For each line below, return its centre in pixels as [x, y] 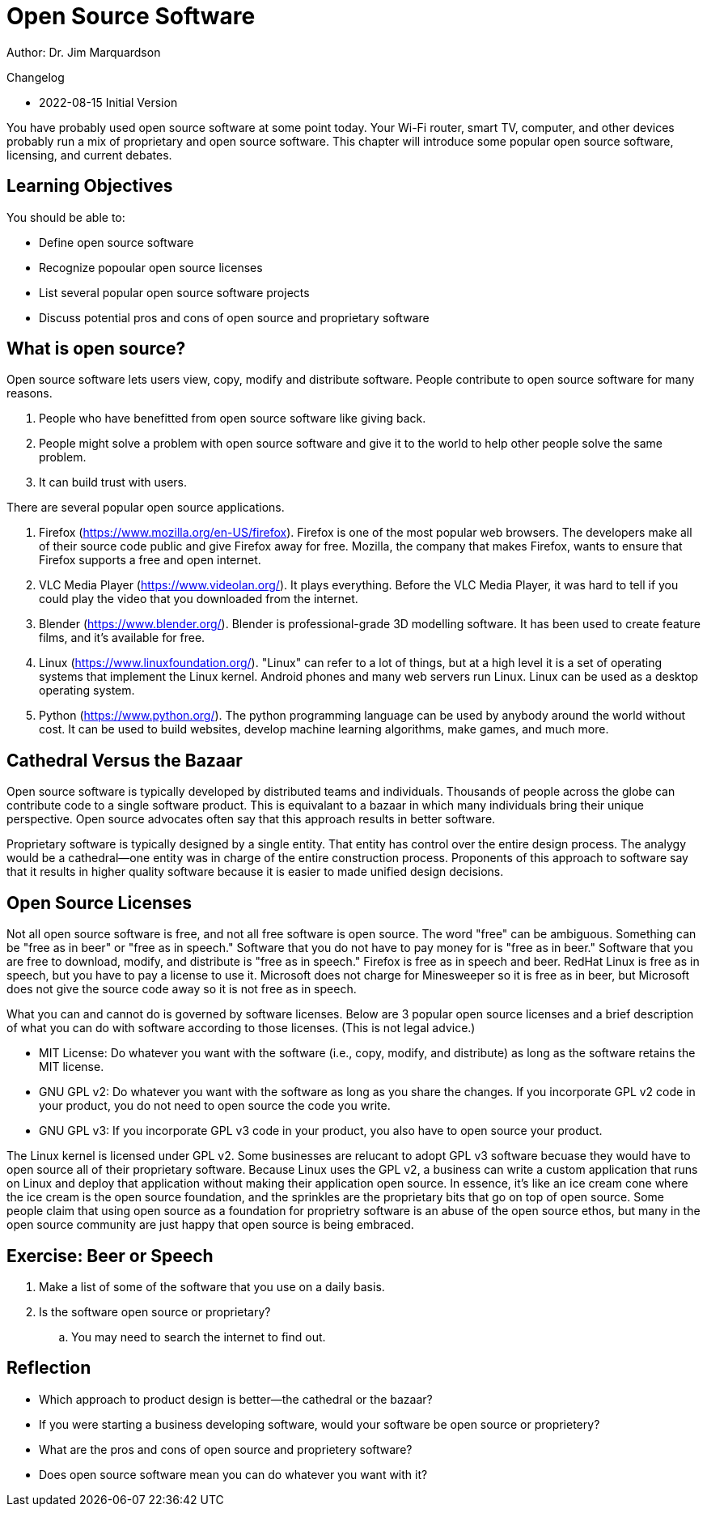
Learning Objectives [90, 186]
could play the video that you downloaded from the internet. [199, 599]
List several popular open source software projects [174, 292]
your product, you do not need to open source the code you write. [215, 1106]
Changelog [36, 77]
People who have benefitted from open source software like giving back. [233, 419]
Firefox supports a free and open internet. [150, 560]
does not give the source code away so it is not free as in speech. [182, 989]
